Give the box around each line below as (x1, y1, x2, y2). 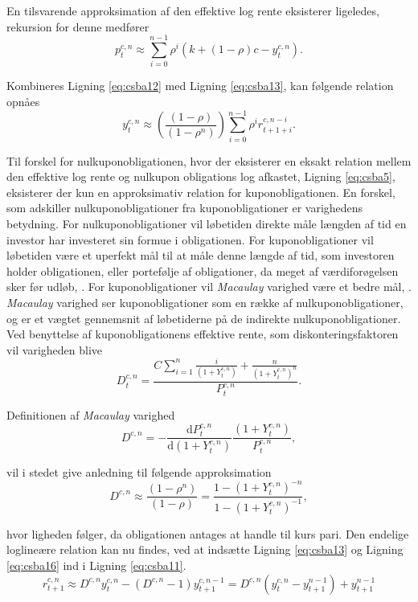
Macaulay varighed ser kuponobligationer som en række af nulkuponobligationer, (6, 293, 404, 310)
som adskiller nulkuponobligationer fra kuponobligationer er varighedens (6, 199, 363, 216)
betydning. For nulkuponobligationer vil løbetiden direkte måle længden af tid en (6, 215, 407, 231)
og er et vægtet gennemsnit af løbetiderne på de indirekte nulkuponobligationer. (6, 309, 401, 326)
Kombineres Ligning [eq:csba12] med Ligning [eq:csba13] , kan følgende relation (6, 77, 394, 94)
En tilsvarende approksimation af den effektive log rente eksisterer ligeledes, (6, 2, 379, 18)
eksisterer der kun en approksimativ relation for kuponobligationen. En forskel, (6, 183, 395, 200)
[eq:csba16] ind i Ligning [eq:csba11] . (6, 556, 186, 573)
